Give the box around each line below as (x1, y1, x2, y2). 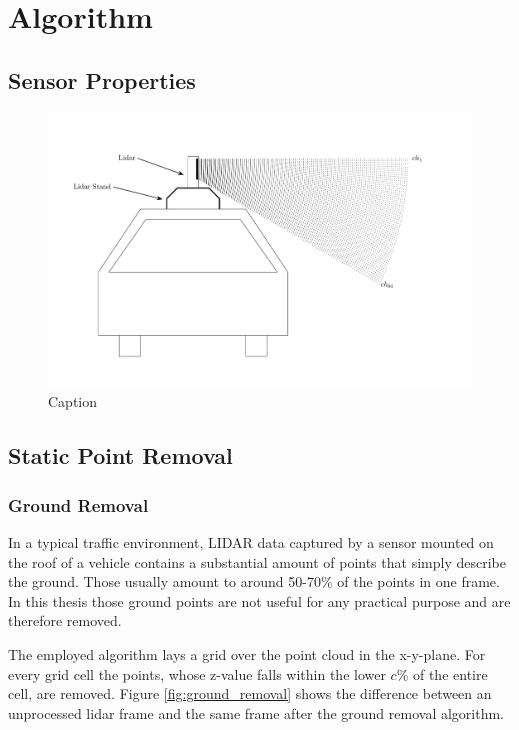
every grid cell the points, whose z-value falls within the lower (8, 663, 386, 684)
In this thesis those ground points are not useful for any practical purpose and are (8, 590, 511, 611)
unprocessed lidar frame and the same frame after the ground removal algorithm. (8, 702, 504, 723)
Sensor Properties (8, 64, 196, 95)
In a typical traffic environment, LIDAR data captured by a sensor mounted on (8, 531, 494, 552)
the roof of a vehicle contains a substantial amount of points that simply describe (8, 551, 506, 572)
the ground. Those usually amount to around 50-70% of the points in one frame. (8, 571, 500, 592)
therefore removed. (8, 610, 122, 631)
